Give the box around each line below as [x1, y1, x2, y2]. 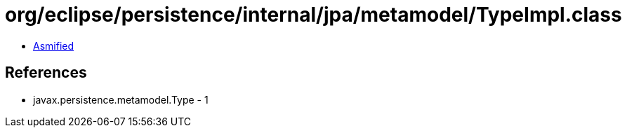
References [5, 64, 87, 82]
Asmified [33, 39, 74, 52]
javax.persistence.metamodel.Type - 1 [33, 93, 209, 106]
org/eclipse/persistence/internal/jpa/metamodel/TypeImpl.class [5, 3, 622, 27]
